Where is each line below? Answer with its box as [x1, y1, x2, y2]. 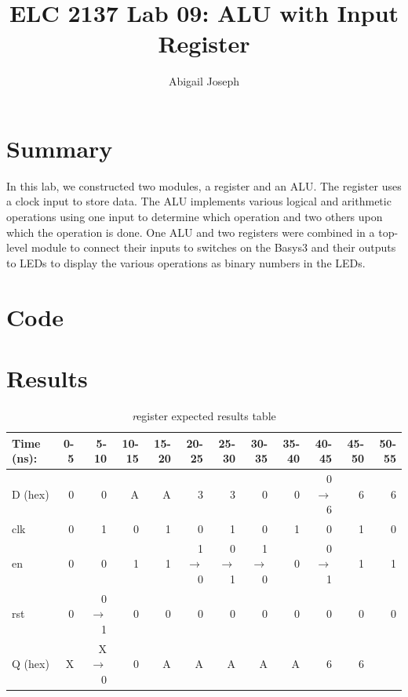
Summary [6, 132, 113, 164]
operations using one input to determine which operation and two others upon [6, 209, 383, 225]
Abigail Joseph [168, 73, 240, 89]
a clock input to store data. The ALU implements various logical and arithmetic [6, 193, 392, 209]
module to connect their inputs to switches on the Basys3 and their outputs [31, 239, 396, 256]
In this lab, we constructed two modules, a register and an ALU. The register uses [6, 177, 402, 194]
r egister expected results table [132, 407, 276, 423]
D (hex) [12, 485, 49, 502]
